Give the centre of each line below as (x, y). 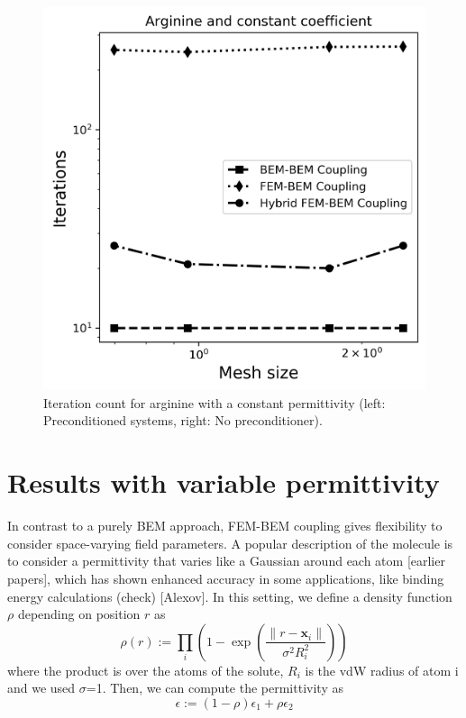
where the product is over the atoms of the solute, (146, 670)
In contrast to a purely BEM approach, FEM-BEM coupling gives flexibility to (225, 526)
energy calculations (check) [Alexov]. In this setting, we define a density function (230, 596)
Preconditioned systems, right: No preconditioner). (183, 420)
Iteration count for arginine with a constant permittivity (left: (215, 402)
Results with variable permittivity (224, 482)
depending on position (79, 614)
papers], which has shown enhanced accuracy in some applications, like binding (226, 578)
